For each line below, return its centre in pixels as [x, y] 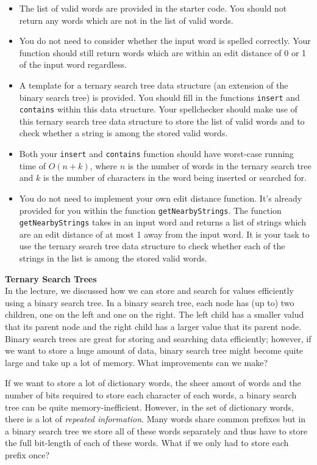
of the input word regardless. [73, 64]
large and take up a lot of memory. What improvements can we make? [137, 362]
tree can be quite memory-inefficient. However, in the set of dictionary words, [149, 407]
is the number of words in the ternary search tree [219, 165]
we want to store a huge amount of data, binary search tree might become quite [154, 350]
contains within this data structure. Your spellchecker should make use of [158, 109]
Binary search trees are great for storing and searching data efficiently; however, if [158, 338]
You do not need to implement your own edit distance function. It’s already [161, 198]
